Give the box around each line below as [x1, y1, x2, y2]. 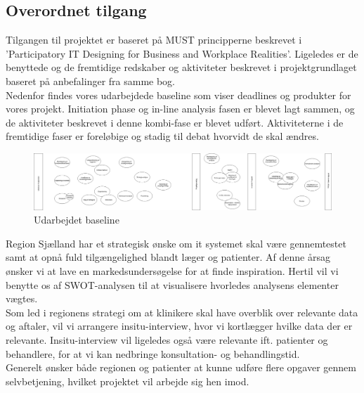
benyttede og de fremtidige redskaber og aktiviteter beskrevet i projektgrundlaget [6, 60, 357, 75]
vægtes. [6, 291, 38, 306]
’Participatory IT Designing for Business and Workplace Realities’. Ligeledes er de [6, 46, 358, 60]
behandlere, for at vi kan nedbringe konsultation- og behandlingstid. [6, 346, 300, 361]
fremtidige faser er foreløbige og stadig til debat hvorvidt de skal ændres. [6, 129, 319, 143]
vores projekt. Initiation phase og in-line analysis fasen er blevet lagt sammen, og [6, 101, 355, 116]
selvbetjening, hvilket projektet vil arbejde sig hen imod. [6, 373, 249, 388]
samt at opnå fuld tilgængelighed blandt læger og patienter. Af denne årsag [6, 250, 330, 264]
